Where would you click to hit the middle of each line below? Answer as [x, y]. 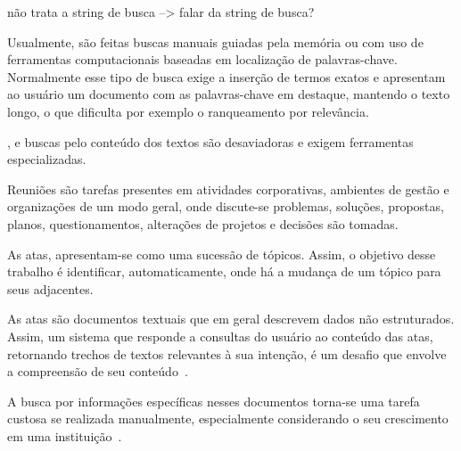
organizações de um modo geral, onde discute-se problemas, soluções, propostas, [226, 206]
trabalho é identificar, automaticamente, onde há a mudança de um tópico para [224, 271]
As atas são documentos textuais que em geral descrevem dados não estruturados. [231, 319]
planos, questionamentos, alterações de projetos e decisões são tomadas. [203, 223]
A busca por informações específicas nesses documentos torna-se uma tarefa [214, 401]
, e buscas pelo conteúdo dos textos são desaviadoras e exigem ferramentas [210, 141]
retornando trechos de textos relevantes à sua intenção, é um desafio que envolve [227, 353]
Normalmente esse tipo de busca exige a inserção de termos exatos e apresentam [226, 76]
